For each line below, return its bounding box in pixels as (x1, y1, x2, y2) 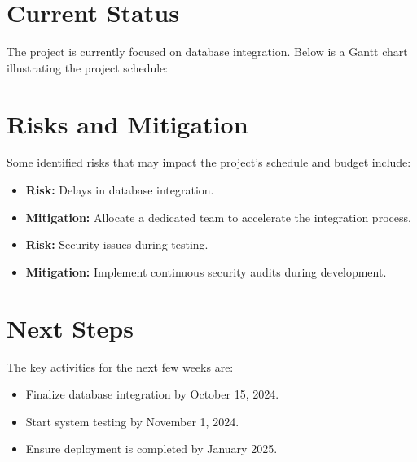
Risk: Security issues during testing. (25, 236, 208, 253)
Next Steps (7, 311, 134, 344)
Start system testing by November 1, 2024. (25, 412, 239, 429)
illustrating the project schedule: (7, 59, 169, 76)
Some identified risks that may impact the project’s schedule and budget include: (7, 154, 411, 171)
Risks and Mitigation (7, 107, 248, 140)
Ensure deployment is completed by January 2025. (25, 440, 278, 457)
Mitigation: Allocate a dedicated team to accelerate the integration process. (25, 208, 411, 225)
